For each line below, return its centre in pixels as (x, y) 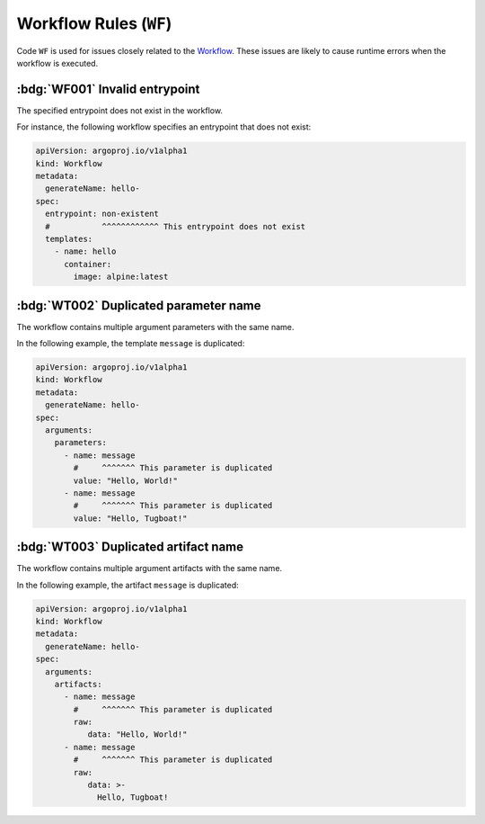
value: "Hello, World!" (126, 480)
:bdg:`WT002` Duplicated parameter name (139, 305)
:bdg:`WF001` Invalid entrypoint (108, 89)
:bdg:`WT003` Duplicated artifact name (130, 547)
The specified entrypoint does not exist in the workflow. (120, 110)
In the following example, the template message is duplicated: (131, 344)
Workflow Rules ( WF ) (94, 23)
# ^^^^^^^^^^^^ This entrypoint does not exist (176, 226)
